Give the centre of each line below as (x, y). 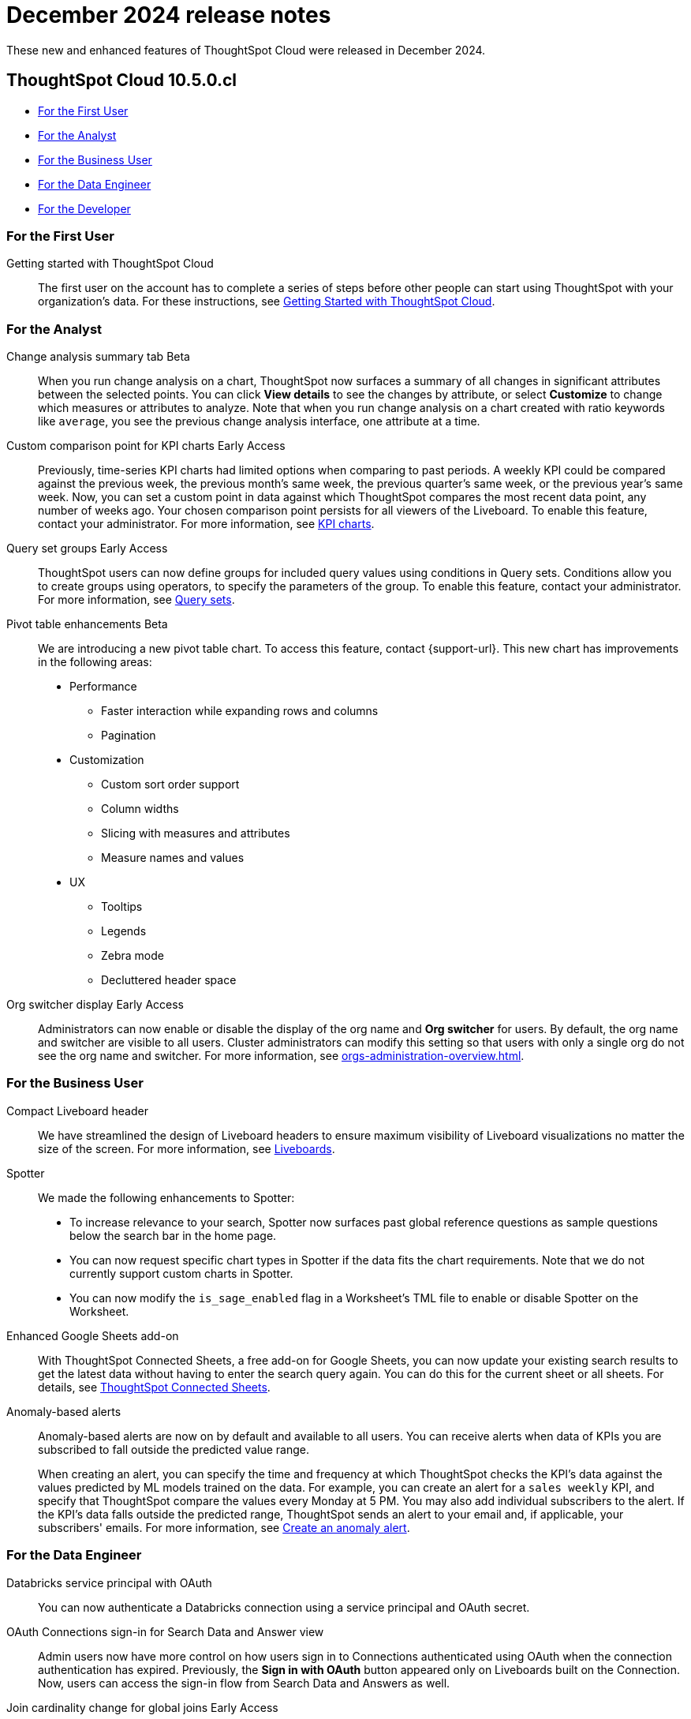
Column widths (140, 809)
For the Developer (84, 208)
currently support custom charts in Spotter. (181, 1273)
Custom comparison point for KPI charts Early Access (146, 446)
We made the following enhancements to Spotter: (166, 1197)
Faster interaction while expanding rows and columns (240, 711)
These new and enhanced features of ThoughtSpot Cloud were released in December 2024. (246, 50)
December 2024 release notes (169, 15)
